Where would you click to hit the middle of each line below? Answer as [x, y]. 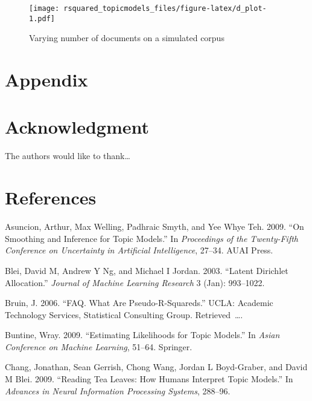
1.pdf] [42, 18]
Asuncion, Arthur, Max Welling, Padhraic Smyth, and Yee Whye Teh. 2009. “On [154, 227]
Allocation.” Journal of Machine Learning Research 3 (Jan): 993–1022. [135, 282]
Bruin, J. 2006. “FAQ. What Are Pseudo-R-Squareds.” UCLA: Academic [139, 303]
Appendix [46, 80]
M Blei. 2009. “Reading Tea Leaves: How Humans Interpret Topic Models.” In [149, 379]
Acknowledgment [77, 127]
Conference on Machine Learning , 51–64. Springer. [99, 346]
